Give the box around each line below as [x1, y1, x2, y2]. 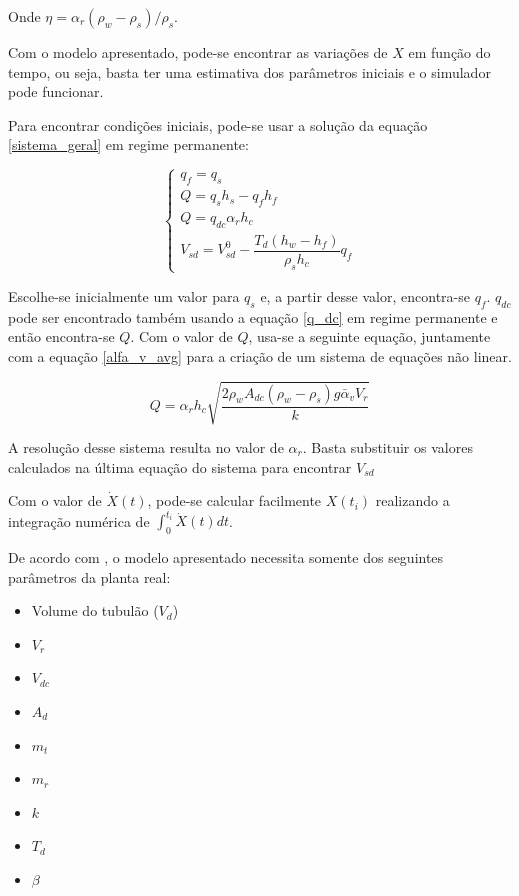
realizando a [375, 490, 450, 511]
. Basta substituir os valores [302, 436, 473, 457]
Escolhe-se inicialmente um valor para [8, 285, 240, 306]
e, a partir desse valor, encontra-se [260, 285, 470, 306]
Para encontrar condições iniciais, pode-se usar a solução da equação [8, 114, 428, 135]
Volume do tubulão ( [31, 600, 159, 621]
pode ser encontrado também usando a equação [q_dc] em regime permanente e [8, 306, 498, 327]
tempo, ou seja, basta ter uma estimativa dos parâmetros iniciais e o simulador [8, 61, 491, 82]
